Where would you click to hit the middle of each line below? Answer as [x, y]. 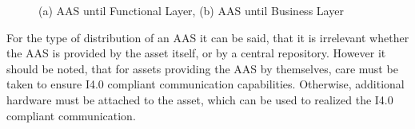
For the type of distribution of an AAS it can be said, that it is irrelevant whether [208, 37]
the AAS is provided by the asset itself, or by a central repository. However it [196, 53]
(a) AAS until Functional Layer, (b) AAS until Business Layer [191, 10]
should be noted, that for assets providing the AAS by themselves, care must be [202, 68]
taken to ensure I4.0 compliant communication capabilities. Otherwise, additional [206, 84]
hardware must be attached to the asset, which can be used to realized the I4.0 [200, 99]
